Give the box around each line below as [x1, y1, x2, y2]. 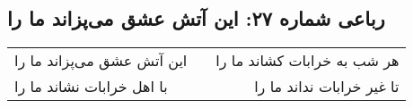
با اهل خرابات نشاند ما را [14, 76, 168, 97]
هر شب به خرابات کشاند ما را [215, 50, 400, 71]
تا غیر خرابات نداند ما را [254, 76, 400, 97]
